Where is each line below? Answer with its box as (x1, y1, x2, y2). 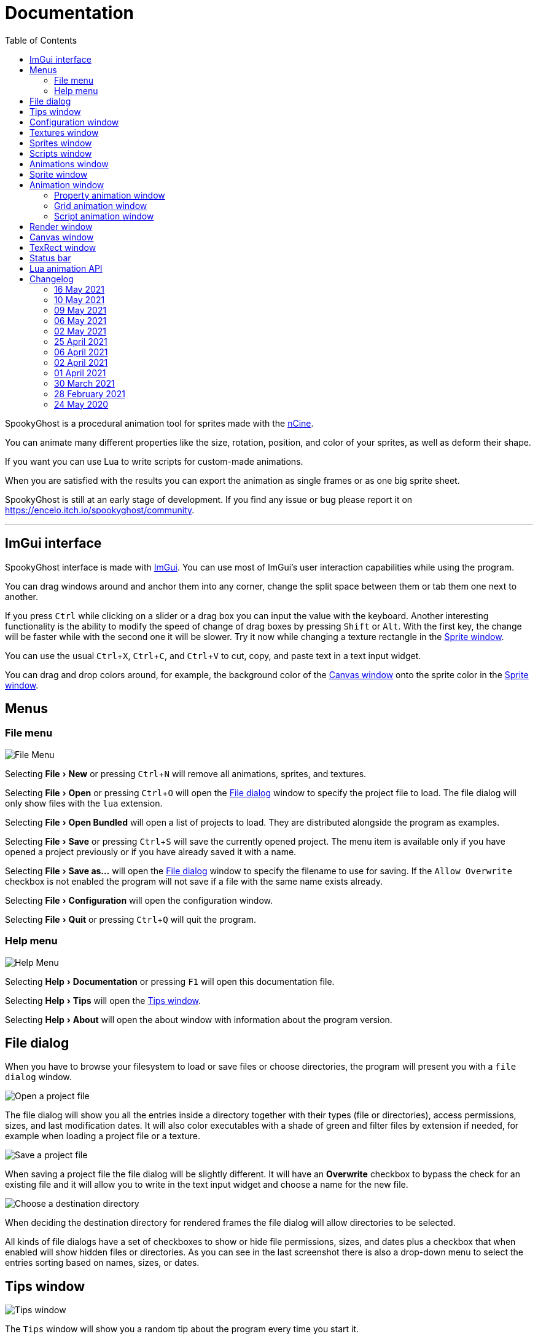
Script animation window (54, 210, 154, 221)
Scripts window (29, 148, 92, 159)
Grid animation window (54, 200, 147, 211)
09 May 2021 (54, 304, 107, 315)
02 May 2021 (54, 325, 107, 336)
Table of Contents (5, 34, 77, 45)
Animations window (29, 158, 109, 169)
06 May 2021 (54, 315, 107, 326)
